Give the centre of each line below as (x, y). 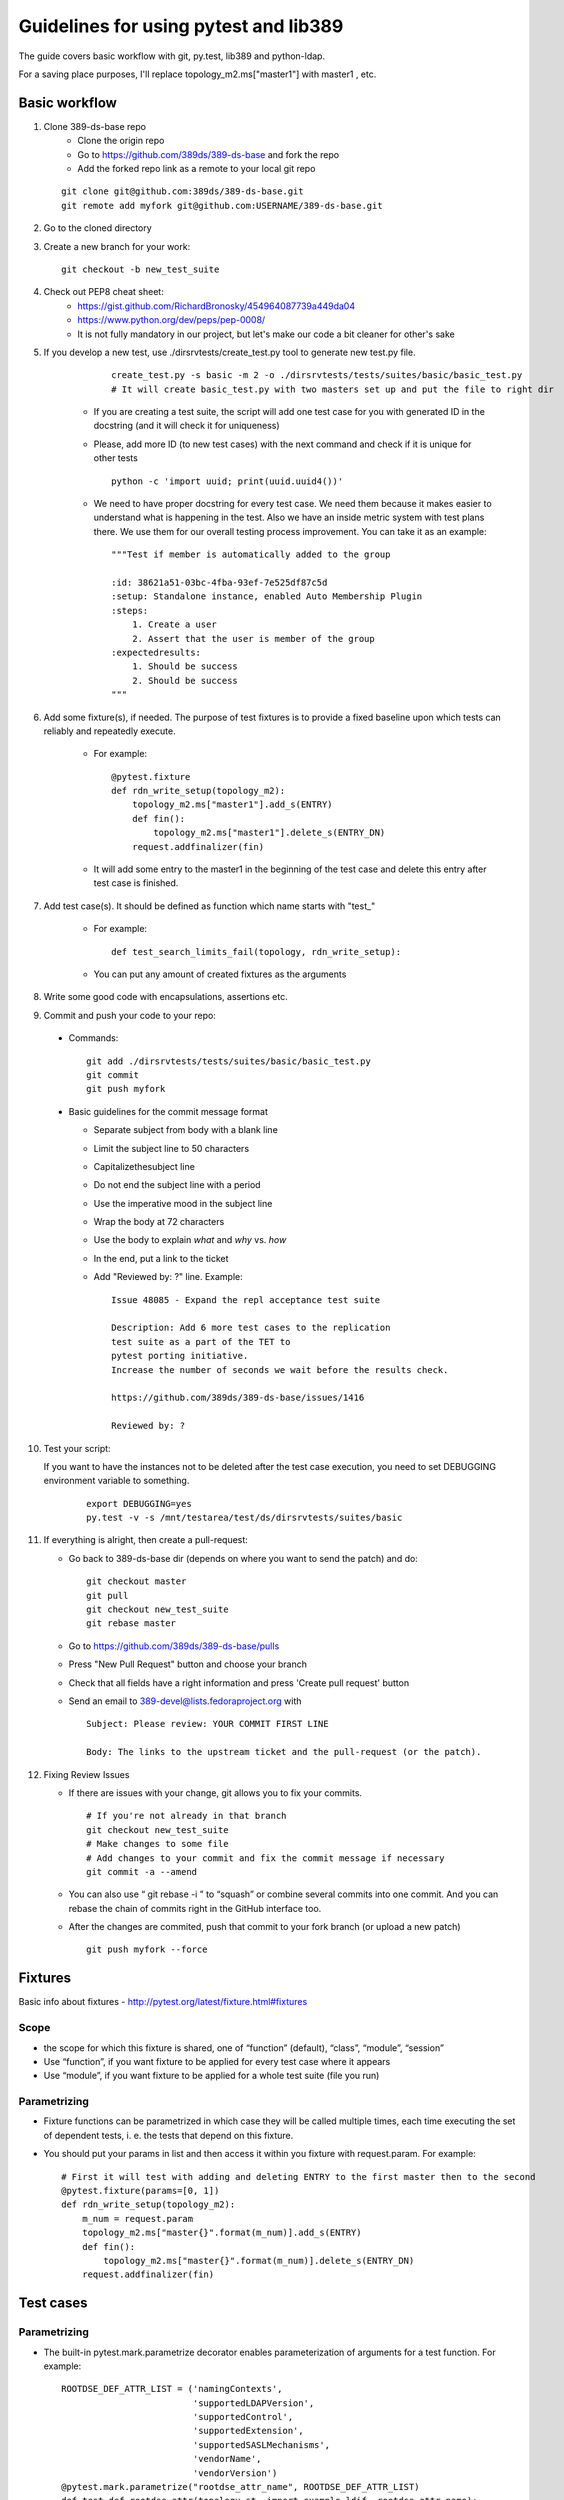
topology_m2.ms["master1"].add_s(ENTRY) (232, 804)
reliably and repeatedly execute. (109, 731)
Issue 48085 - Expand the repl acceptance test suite (245, 1299)
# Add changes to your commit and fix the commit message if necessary (265, 1858)
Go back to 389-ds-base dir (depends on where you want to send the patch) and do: (243, 1558)
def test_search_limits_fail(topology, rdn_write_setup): (256, 951)
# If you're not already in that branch (186, 1816)
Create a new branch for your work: (117, 246)
